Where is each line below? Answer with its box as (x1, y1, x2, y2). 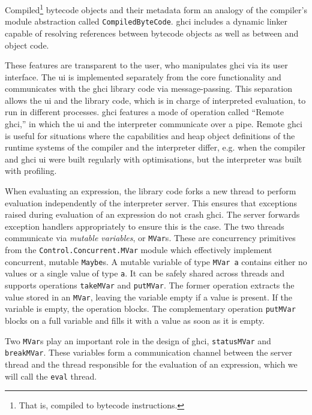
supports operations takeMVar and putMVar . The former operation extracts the (5, 279, 295, 291)
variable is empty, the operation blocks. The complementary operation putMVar (5, 302, 296, 315)
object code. (5, 38, 49, 51)
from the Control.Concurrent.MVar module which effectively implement (5, 243, 272, 256)
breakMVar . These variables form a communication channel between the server (5, 346, 292, 359)
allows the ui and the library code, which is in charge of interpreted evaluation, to (5, 94, 306, 106)
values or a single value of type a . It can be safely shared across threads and (5, 267, 284, 279)
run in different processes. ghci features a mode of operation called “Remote (5, 106, 284, 118)
